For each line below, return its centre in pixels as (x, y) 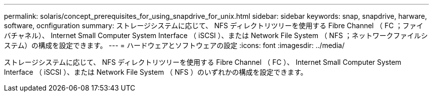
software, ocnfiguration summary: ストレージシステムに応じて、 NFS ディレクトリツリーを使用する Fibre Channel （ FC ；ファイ (214, 25)
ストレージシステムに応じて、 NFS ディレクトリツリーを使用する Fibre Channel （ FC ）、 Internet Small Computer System (203, 62)
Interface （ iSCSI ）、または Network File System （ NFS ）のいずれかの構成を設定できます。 (156, 72)
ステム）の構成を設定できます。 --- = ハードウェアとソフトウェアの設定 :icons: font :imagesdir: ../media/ (174, 45)
